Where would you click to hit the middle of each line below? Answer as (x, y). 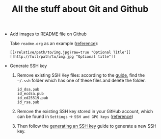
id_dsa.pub (28, 90)
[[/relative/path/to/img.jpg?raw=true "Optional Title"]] (70, 52)
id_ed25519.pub (32, 98)
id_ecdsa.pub (30, 94)
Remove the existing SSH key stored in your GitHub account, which (85, 112)
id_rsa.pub (28, 102)
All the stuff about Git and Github (80, 9)
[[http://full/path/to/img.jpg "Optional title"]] (63, 57)
